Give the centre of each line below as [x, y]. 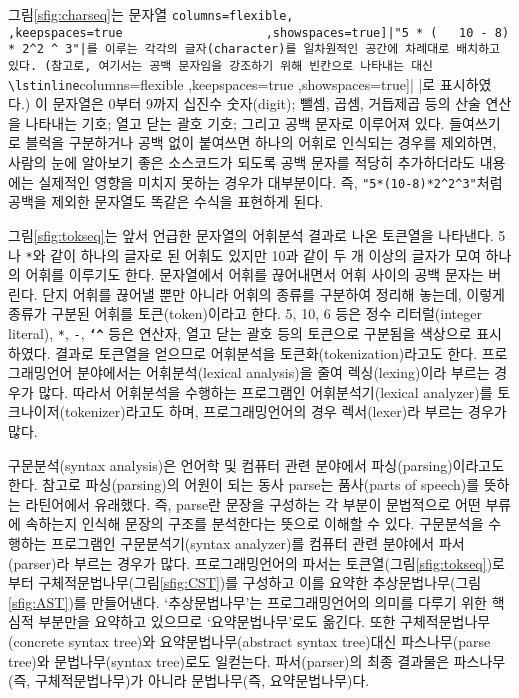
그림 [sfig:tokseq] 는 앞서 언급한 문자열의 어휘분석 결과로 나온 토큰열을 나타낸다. [251, 234]
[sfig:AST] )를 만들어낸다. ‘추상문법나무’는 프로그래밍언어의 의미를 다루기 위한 [247, 601]
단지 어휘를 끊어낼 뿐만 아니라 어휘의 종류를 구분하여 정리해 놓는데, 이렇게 [273, 293]
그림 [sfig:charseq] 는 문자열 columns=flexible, [151, 14]
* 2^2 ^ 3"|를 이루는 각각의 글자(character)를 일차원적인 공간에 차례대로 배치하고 [254, 49]
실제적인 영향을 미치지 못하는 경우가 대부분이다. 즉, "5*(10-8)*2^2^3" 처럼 [270, 181]
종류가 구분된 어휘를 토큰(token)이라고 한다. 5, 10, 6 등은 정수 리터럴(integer [245, 313]
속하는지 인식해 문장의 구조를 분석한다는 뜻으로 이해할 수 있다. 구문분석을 [254, 523]
